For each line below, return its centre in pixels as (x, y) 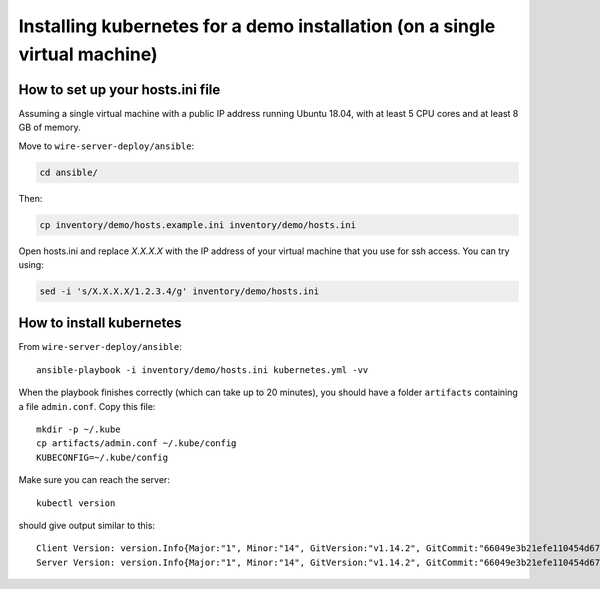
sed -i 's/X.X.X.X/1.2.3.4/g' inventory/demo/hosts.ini (179, 291)
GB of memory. (49, 127)
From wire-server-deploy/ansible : (100, 347)
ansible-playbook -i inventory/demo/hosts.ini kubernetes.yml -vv (202, 369)
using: (31, 264)
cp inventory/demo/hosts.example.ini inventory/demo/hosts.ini (198, 224)
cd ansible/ (69, 172)
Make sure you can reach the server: (94, 480)
